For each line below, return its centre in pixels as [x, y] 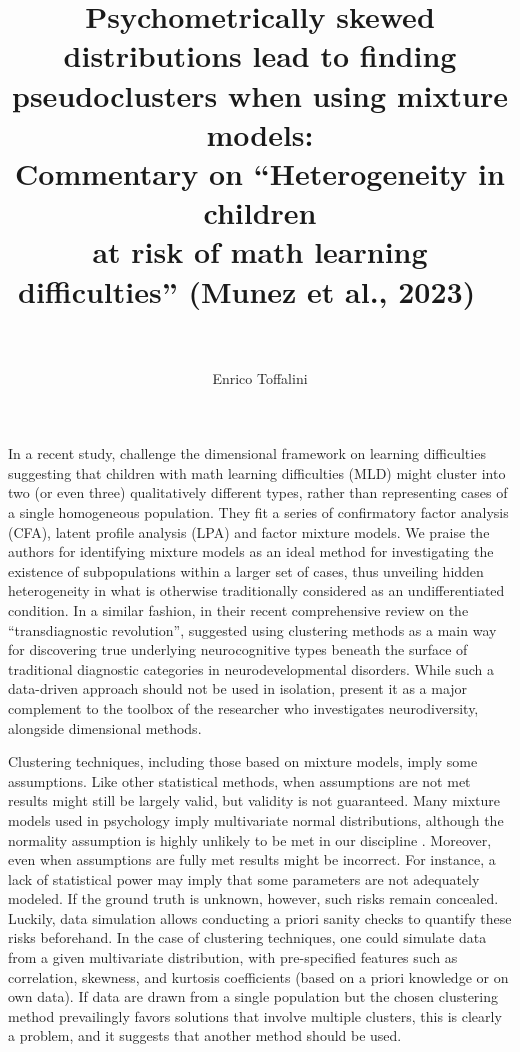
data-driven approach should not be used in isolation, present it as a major [238, 688]
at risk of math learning [260, 251]
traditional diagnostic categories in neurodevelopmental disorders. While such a [251, 668]
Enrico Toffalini [260, 377]
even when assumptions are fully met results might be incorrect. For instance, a [252, 859]
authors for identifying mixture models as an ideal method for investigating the [251, 551]
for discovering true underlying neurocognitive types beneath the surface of [238, 649]
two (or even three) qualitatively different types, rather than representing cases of [258, 492]
